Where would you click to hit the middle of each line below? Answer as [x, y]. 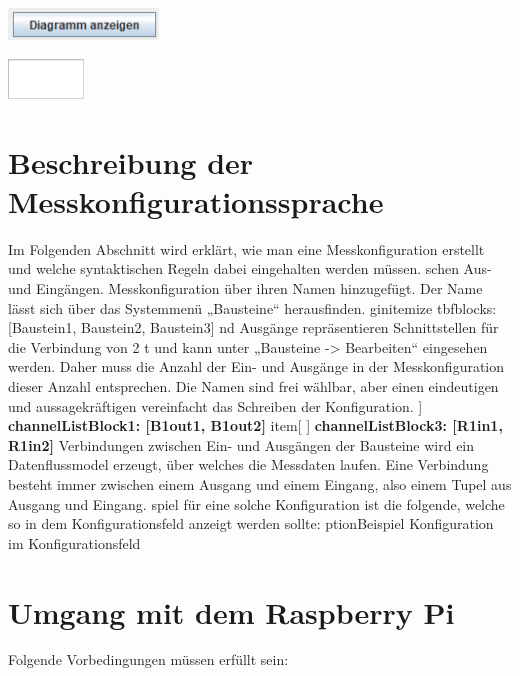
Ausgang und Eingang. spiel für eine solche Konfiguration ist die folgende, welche [256, 503]
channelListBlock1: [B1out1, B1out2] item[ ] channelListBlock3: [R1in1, [255, 425]
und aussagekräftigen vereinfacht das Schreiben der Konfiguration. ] [215, 405]
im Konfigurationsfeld [74, 542]
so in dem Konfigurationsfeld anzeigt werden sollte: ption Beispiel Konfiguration [251, 523]
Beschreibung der [131, 161]
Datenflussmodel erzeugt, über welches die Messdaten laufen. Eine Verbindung [248, 464]
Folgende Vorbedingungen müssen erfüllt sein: [148, 659]
